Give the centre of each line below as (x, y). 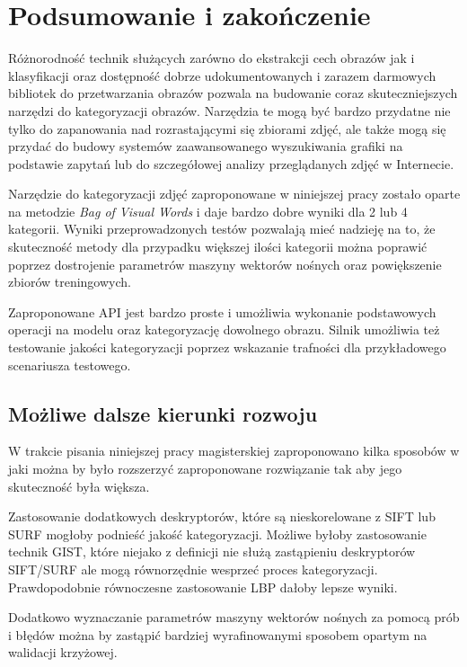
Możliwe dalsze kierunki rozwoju (163, 413)
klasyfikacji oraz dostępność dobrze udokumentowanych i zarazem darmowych (222, 75)
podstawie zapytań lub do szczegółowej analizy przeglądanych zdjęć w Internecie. (231, 163)
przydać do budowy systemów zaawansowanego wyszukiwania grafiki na (206, 146)
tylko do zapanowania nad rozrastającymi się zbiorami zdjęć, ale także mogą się (227, 128)
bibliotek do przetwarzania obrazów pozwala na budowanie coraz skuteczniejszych (233, 93)
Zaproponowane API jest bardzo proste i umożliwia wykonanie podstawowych (222, 311)
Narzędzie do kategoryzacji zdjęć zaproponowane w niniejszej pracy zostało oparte (234, 194)
